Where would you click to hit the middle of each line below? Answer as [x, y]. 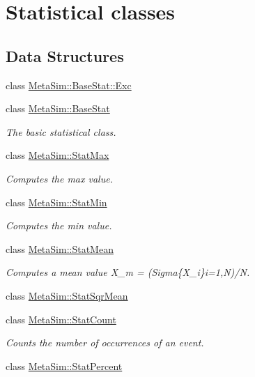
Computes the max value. [59, 178]
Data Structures [65, 55]
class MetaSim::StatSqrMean [67, 295]
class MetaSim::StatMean [60, 248]
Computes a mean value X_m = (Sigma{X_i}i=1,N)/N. [128, 272]
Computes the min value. [59, 225]
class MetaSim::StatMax [57, 155]
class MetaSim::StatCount [61, 319]
